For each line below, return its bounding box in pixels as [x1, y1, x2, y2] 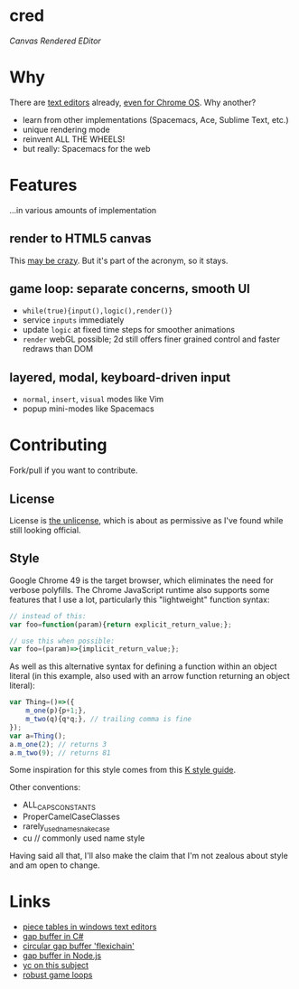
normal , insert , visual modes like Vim [22, 394, 164, 405]
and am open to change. [9, 860, 101, 871]
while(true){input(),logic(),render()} [22, 306, 173, 316]
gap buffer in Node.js [22, 950, 102, 961]
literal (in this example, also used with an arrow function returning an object [9, 671, 291, 682]
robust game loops [22, 969, 93, 980]
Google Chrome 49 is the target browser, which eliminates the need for [9, 575, 274, 586]
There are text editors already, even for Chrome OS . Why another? [9, 97, 257, 108]
